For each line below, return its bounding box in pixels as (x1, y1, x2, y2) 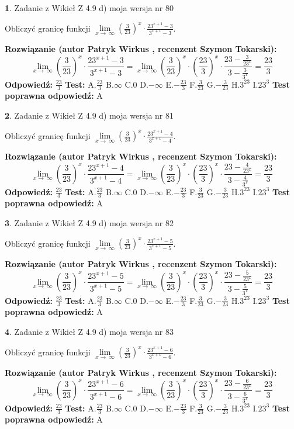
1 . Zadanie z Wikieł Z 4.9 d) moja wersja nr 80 (5, 2, 174, 13)
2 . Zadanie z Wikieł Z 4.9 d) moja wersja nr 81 (5, 109, 174, 121)
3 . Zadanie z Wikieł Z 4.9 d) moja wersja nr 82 (5, 216, 174, 229)
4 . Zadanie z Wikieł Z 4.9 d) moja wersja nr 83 (5, 325, 174, 337)
